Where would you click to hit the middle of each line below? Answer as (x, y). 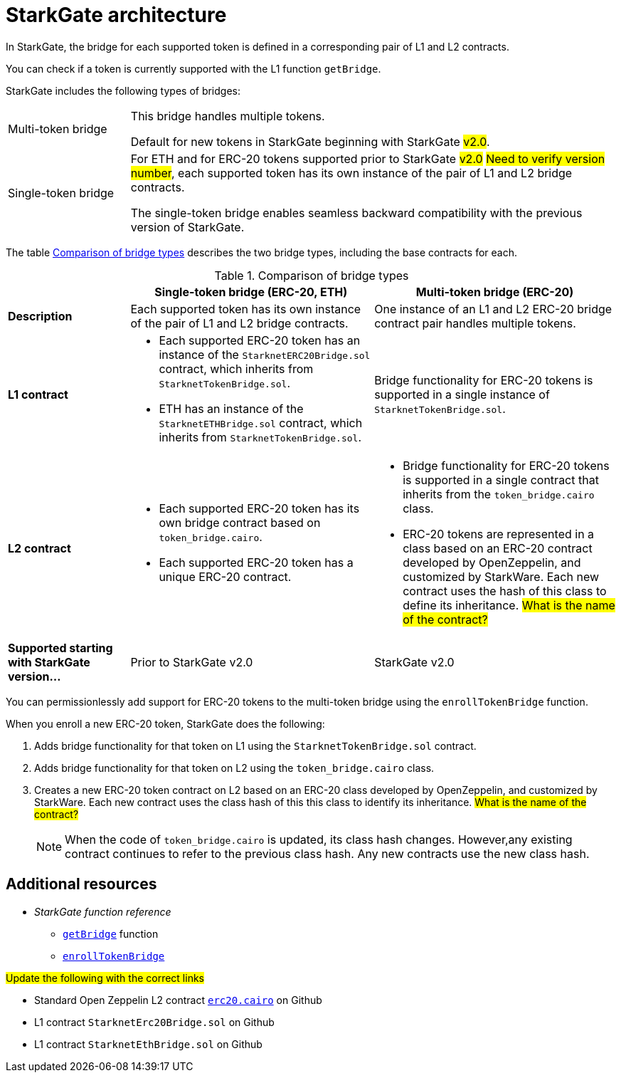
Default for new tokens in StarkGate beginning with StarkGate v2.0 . (310, 141)
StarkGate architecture (116, 15)
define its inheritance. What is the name (509, 605)
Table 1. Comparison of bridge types (312, 275)
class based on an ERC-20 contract (498, 548)
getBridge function (111, 933)
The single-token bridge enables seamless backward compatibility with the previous (356, 213)
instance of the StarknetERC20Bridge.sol (265, 354)
